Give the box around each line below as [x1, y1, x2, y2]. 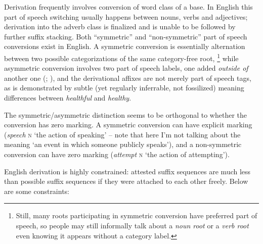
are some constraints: [4, 185, 70, 196]
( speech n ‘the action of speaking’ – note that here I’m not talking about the [4, 129, 241, 139]
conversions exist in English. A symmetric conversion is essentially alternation [4, 41, 245, 52]
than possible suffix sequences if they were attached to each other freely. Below [4, 176, 248, 186]
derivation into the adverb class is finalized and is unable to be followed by [4, 21, 236, 32]
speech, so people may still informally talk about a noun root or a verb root [16, 220, 249, 230]
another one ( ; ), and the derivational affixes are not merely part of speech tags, [4, 72, 251, 83]
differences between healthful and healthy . [4, 92, 131, 103]
